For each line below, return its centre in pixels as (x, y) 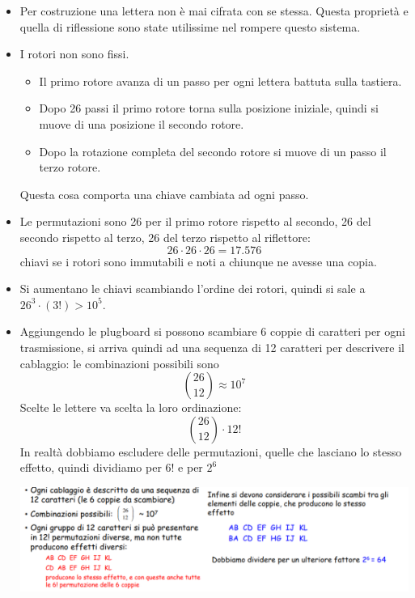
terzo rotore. (70, 167)
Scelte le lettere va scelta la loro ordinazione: (131, 407)
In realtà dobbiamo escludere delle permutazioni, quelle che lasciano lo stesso (211, 451)
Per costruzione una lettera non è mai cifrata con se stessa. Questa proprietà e (214, 11)
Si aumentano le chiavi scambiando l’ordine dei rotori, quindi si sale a (193, 288)
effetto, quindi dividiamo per (91, 467)
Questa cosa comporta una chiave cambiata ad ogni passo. (164, 194)
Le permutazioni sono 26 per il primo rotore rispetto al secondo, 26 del (195, 221)
